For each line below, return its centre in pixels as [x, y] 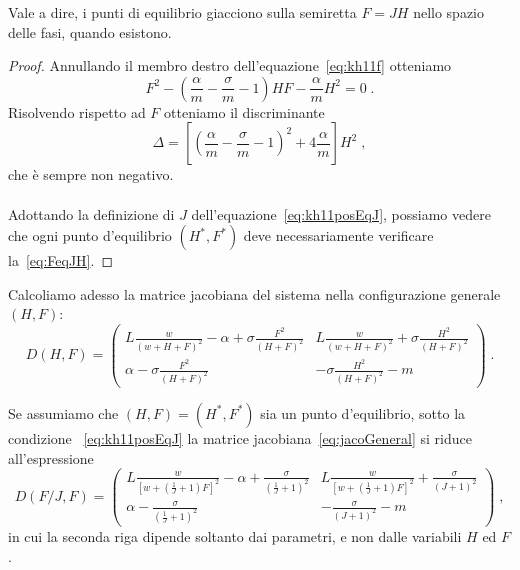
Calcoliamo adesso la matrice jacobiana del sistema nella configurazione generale [254, 293]
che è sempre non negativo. [91, 174]
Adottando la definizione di [91, 213]
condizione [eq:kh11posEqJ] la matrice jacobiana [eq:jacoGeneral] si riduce [240, 437]
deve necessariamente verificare [338, 235]
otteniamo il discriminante [244, 111]
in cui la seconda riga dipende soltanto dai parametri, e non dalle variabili [235, 536]
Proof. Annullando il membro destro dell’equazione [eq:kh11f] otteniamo [230, 65]
